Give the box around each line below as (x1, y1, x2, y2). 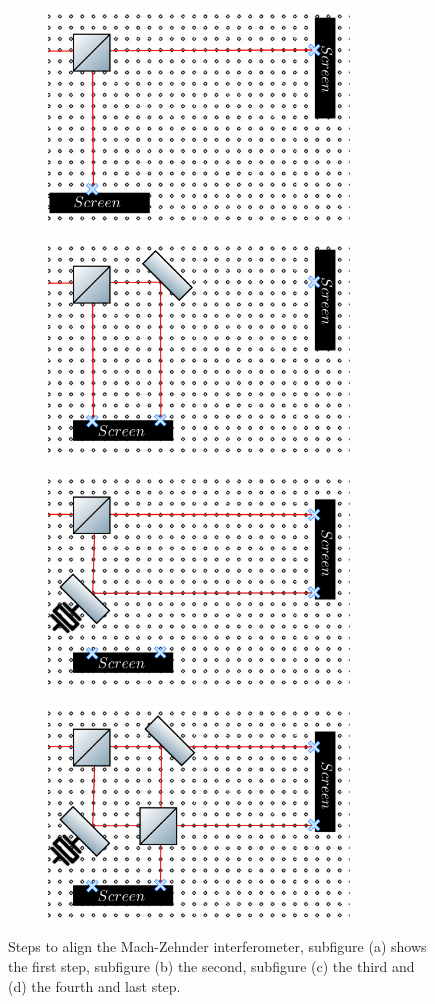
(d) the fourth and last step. (8, 975, 181, 996)
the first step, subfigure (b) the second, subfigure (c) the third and (8, 956, 415, 977)
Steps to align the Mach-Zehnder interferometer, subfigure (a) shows (8, 936, 427, 957)
